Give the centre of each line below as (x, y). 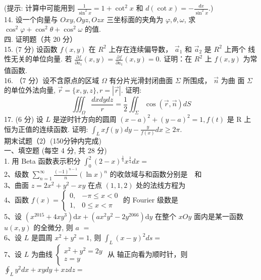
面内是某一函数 (218, 216)
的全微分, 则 (53, 227)
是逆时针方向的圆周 (85, 119)
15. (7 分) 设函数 (31, 49)
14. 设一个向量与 (31, 19)
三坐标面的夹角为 (135, 19)
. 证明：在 (176, 59)
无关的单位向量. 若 (41, 59)
